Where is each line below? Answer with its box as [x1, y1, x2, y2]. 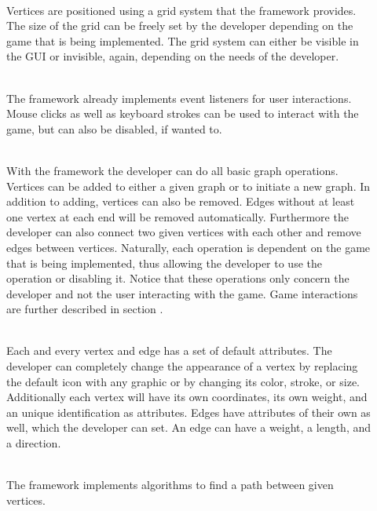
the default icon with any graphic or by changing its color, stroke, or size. [6, 373, 360, 389]
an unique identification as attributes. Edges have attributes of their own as [6, 403, 371, 420]
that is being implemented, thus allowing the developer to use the [6, 254, 322, 271]
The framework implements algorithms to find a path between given [6, 476, 334, 493]
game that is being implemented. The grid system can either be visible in [6, 32, 359, 49]
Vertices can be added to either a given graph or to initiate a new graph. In [6, 177, 371, 194]
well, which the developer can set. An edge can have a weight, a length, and [6, 419, 372, 436]
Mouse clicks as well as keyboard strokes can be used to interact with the [6, 105, 359, 122]
